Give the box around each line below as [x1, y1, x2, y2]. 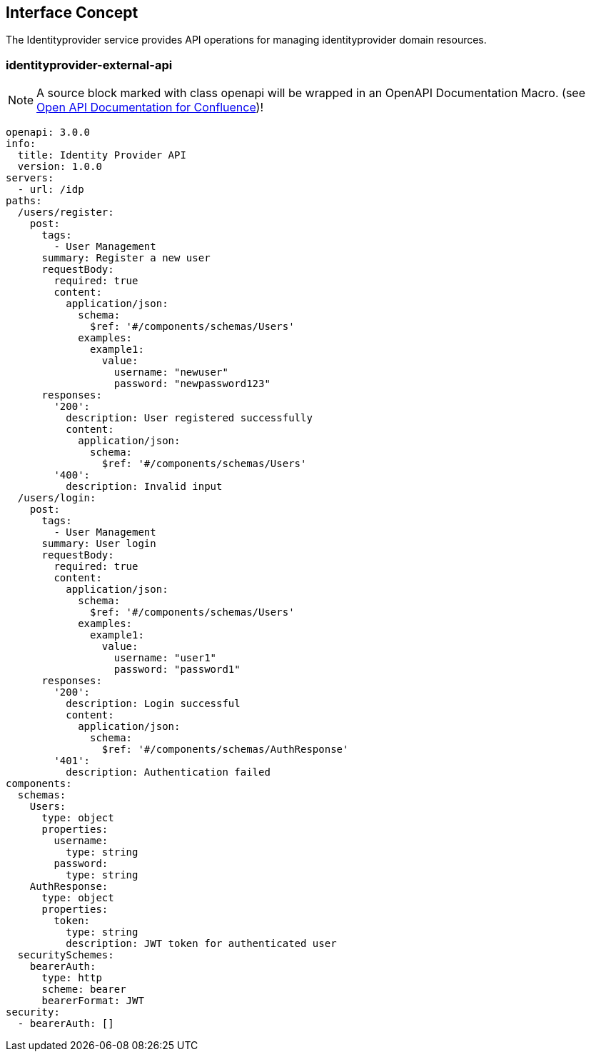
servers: [6, 172, 54, 184]
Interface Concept [6, 4, 138, 21]
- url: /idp [17, 184, 84, 196]
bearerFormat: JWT [41, 995, 144, 1007]
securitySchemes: [17, 949, 114, 961]
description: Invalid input [66, 481, 223, 493]
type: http [41, 972, 102, 984]
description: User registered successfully [66, 412, 313, 424]
